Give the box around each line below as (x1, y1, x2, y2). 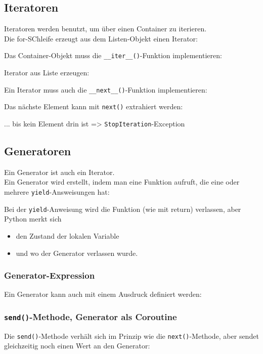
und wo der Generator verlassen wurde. (16, 247, 138, 258)
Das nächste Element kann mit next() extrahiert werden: (4, 101, 183, 112)
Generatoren (4, 143, 71, 158)
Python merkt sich (4, 213, 62, 224)
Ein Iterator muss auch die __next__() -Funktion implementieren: (4, 84, 207, 95)
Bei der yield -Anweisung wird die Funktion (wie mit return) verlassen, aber (4, 203, 241, 214)
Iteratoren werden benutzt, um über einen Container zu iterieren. (4, 23, 207, 34)
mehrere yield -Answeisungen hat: (4, 187, 110, 197)
